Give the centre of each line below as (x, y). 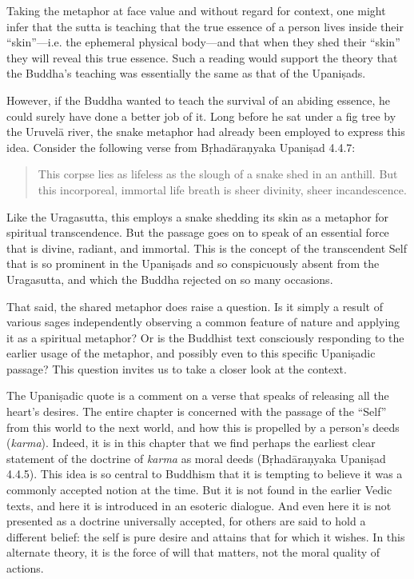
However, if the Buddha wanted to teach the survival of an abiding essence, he (198, 100)
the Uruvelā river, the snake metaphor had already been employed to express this (206, 132)
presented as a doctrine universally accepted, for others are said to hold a (186, 521)
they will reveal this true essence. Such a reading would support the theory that (202, 57)
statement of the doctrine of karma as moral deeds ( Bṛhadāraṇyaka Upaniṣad (196, 458)
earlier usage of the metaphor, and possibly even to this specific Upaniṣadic (191, 353)
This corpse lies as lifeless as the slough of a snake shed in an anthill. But (218, 174)
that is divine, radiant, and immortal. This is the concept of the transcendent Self (207, 248)
